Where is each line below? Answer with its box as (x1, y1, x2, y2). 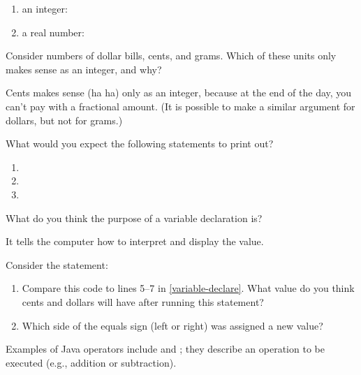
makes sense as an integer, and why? (6, 61, 162, 76)
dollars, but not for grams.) (6, 112, 123, 127)
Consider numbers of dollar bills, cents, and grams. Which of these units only (6, 48, 337, 63)
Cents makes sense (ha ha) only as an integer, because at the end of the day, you (6, 85, 352, 100)
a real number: (22, 24, 84, 39)
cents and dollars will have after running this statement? (22, 294, 264, 309)
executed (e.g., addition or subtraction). (6, 355, 177, 369)
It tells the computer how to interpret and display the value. (6, 234, 264, 249)
